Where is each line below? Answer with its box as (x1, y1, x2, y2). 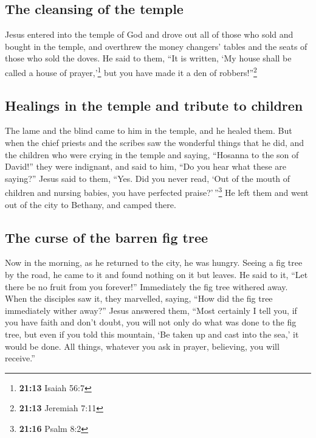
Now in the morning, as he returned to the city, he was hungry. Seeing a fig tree (5, 256, 303, 269)
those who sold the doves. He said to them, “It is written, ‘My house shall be (5, 52, 292, 64)
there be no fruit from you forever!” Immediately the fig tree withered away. (5, 280, 288, 293)
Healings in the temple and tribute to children (5, 96, 303, 114)
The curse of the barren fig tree (5, 228, 208, 246)
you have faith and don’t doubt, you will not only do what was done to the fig (5, 316, 297, 328)
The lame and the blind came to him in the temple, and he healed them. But (5, 124, 292, 137)
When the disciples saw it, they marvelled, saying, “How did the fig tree (5, 292, 273, 305)
